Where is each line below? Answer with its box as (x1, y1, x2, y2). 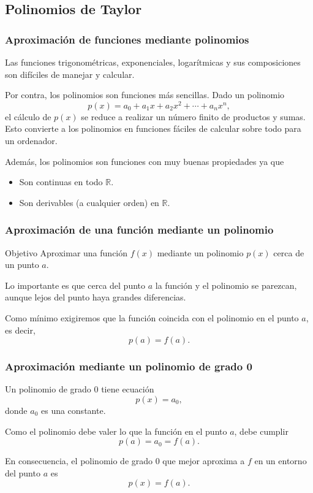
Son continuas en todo (19, 175, 103, 188)
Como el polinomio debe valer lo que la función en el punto (5, 424, 227, 437)
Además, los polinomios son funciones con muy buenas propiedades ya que (5, 155, 284, 167)
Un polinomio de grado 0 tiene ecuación (5, 383, 154, 396)
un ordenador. (5, 134, 58, 147)
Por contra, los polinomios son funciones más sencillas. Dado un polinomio (5, 88, 285, 101)
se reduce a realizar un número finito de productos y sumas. (81, 110, 306, 123)
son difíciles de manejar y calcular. (5, 67, 135, 80)
